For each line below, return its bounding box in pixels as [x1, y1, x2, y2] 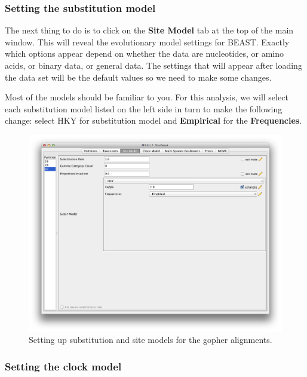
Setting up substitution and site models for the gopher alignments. [29, 333, 272, 346]
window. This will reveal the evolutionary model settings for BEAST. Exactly [5, 35, 290, 48]
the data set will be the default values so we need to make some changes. [5, 71, 272, 83]
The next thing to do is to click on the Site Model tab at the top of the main [5, 24, 294, 36]
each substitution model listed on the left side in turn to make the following [5, 102, 283, 115]
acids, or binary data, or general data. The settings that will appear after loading [5, 59, 302, 71]
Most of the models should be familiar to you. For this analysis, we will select [5, 91, 288, 103]
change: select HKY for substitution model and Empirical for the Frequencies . [5, 114, 302, 127]
